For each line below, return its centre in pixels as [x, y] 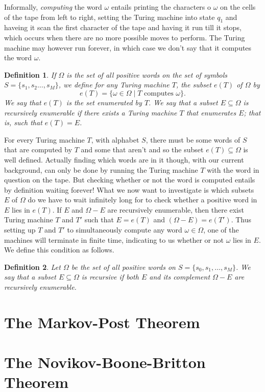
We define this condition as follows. [59, 250]
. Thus [241, 220]
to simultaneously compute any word [125, 230]
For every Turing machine [44, 139]
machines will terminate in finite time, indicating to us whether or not [114, 239]
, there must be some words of [193, 139]
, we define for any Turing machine [114, 85]
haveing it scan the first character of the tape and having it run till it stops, [123, 27]
